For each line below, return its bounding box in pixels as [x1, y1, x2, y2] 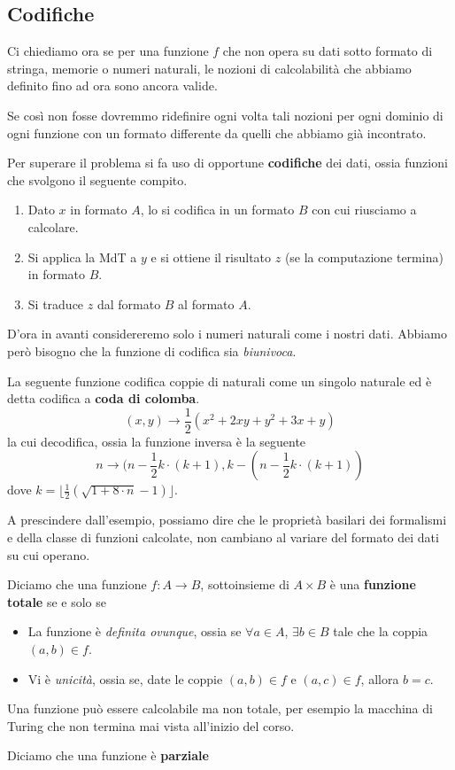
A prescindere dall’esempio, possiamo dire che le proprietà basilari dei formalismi [7, 510, 447, 529]
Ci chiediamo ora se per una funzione [7, 42, 209, 60]
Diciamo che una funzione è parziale [7, 746, 209, 765]
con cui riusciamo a [312, 200, 417, 219]
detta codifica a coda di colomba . [7, 389, 200, 408]
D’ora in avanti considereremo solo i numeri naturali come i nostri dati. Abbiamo [7, 324, 447, 343]
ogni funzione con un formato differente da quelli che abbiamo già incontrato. [7, 123, 427, 142]
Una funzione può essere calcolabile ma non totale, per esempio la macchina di [7, 699, 433, 718]
